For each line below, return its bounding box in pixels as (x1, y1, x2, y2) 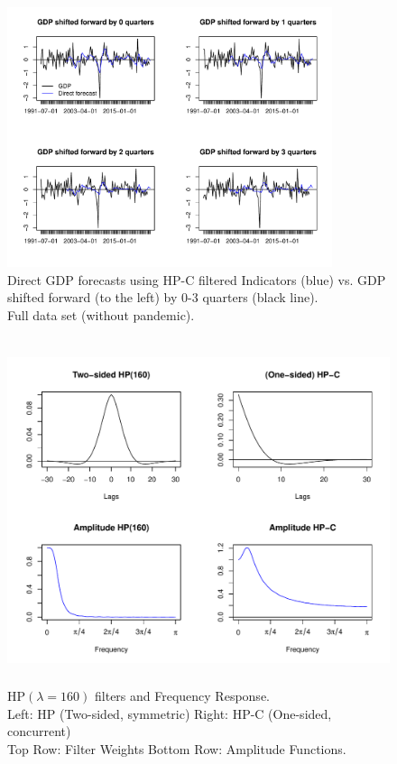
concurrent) (7, 722, 71, 741)
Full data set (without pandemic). (7, 306, 195, 325)
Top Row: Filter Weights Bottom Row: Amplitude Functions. (7, 739, 346, 758)
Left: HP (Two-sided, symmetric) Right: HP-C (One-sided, (7, 704, 332, 723)
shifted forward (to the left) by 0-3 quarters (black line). (7, 288, 319, 307)
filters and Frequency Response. (95, 686, 270, 705)
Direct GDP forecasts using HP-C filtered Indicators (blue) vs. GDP (7, 270, 386, 289)
